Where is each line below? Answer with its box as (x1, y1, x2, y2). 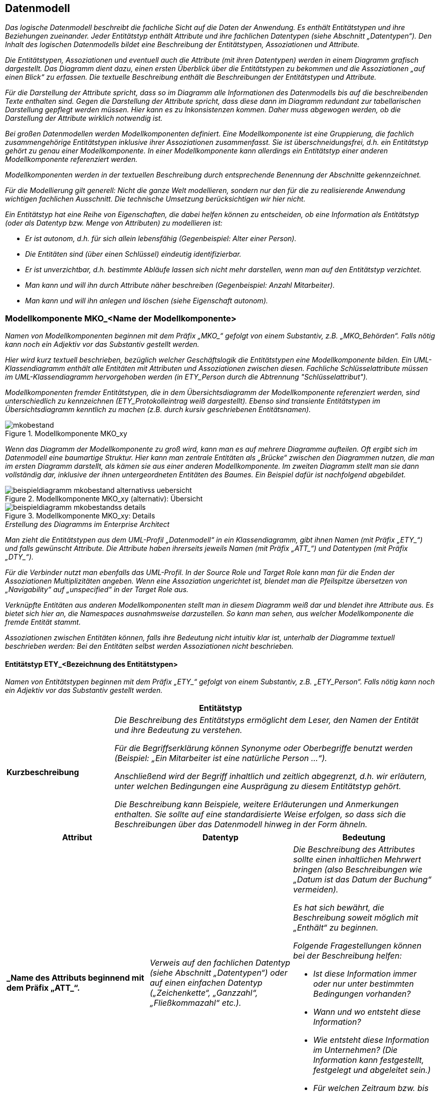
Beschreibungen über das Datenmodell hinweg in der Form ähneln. (114, 819, 368, 830)
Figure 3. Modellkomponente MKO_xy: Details (5, 511, 155, 520)
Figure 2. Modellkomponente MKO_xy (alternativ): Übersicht (5, 494, 203, 503)
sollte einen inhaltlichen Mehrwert (293, 854, 421, 865)
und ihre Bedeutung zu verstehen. (114, 725, 243, 736)
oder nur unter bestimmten (313, 979, 414, 989)
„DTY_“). (5, 553, 34, 562)
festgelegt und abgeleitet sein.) (313, 1065, 431, 1075)
